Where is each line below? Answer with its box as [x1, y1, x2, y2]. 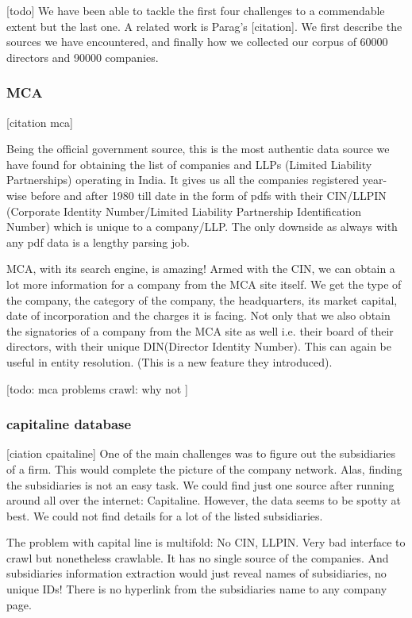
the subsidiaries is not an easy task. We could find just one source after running [6, 476, 395, 493]
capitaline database [6, 414, 132, 434]
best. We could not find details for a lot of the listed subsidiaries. [6, 507, 323, 524]
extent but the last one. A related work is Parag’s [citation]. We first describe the [6, 17, 402, 34]
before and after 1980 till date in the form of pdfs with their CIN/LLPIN [30, 186, 387, 203]
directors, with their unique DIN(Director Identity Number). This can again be [6, 338, 391, 355]
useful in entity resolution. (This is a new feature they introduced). [6, 353, 333, 370]
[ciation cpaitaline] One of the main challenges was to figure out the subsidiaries [6, 445, 396, 462]
